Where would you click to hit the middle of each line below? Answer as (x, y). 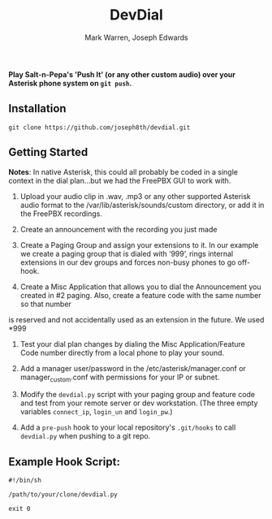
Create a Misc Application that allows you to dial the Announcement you (140, 287)
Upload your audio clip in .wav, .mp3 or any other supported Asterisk (135, 196)
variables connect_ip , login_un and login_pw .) (96, 412)
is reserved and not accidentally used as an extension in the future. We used (136, 319)
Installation (37, 108)
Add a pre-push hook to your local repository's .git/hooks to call (128, 427)
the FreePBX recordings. (61, 214)
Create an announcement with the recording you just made (119, 229)
